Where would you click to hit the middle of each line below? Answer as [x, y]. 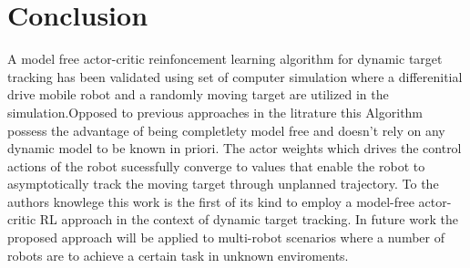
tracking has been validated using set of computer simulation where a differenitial [235, 76]
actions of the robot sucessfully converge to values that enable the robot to [216, 165]
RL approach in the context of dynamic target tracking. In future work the [249, 219]
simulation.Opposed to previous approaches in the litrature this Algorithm [215, 112]
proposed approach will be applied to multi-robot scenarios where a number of [226, 237]
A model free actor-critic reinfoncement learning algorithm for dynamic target [225, 59]
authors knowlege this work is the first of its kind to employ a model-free [211, 201]
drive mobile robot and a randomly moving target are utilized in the [198, 94]
